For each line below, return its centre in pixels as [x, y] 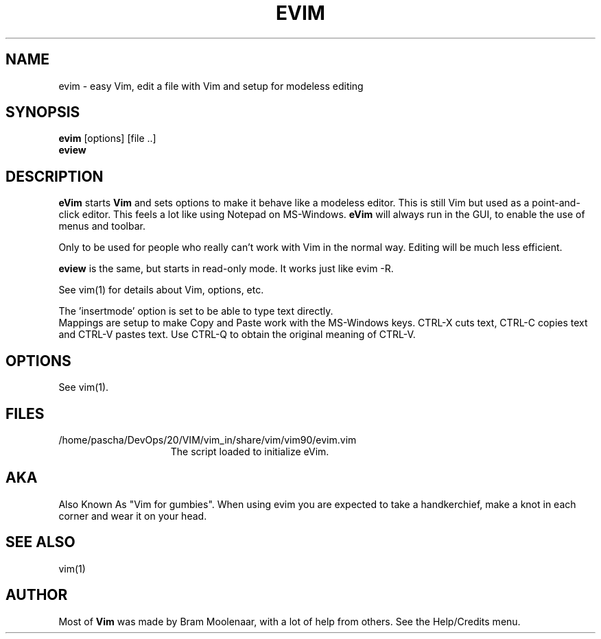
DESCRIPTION [55, 176]
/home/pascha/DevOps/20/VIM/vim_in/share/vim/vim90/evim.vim [208, 439]
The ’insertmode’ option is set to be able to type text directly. [196, 311]
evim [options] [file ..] [107, 138]
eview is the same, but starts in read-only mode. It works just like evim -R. [226, 269]
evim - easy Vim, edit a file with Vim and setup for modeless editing [211, 86]
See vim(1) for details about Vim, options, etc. [161, 290]
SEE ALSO [40, 542]
